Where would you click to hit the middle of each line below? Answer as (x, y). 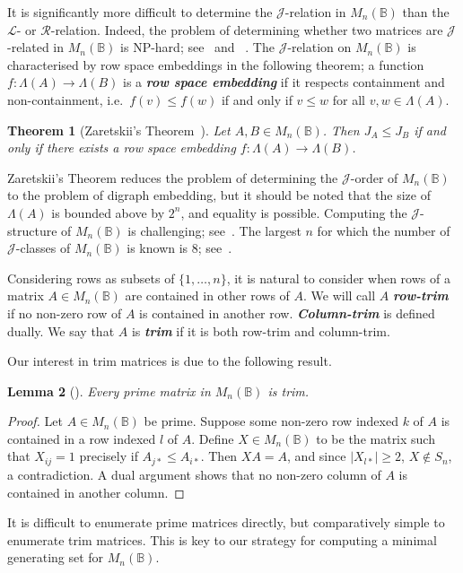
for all (349, 99)
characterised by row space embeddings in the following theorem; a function (216, 64)
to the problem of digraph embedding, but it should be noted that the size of (219, 195)
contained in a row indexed (82, 438)
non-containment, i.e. (66, 99)
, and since (317, 456)
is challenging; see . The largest (214, 230)
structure (32, 230)
